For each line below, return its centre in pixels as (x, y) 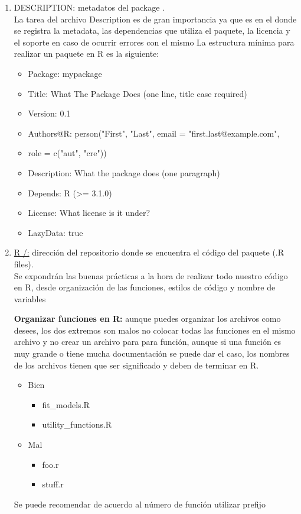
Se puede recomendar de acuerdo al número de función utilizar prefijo (140, 504)
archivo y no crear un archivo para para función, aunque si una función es (148, 342)
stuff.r (53, 484)
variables (30, 298)
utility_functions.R (77, 424)
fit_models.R (66, 404)
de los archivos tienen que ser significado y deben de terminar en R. (136, 365)
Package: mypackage (65, 73)
